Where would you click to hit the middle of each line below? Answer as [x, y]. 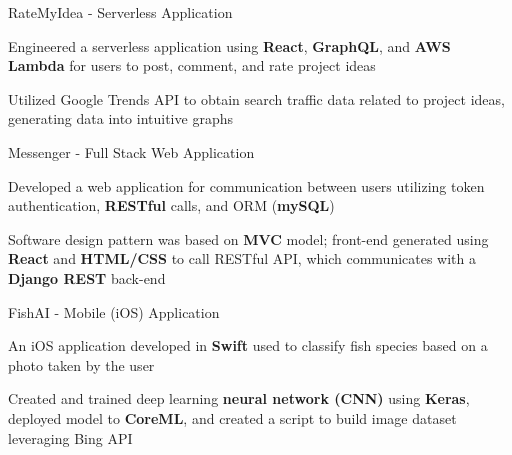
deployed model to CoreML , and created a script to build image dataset [232, 417]
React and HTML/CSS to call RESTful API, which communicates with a [242, 258]
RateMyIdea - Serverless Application [120, 12]
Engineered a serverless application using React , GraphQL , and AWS [229, 45]
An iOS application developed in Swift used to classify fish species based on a [248, 345]
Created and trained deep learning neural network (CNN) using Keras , [239, 398]
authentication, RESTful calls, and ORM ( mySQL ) [171, 205]
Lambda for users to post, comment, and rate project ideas [192, 65]
